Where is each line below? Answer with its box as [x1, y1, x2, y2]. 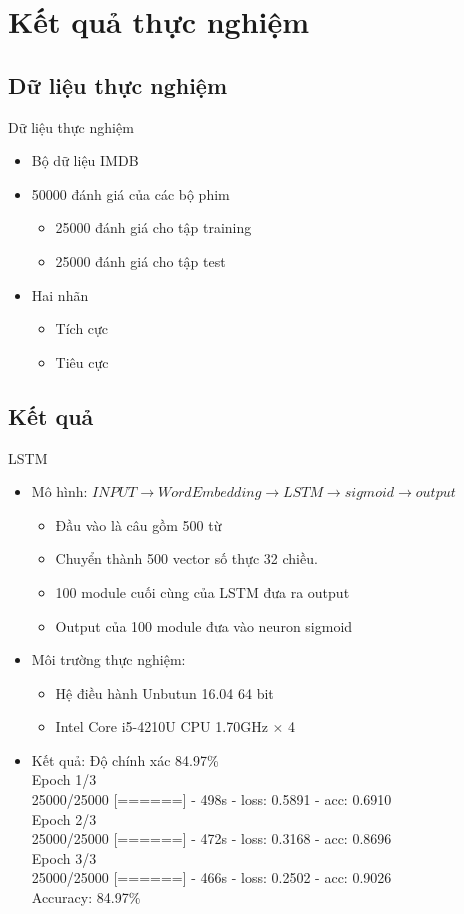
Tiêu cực [55, 351, 109, 372]
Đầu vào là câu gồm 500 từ [55, 514, 222, 535]
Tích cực [55, 318, 109, 339]
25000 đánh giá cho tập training [55, 217, 252, 238]
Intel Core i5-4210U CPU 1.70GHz [55, 716, 268, 737]
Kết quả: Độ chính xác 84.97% [31, 749, 219, 770]
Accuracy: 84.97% [31, 887, 141, 908]
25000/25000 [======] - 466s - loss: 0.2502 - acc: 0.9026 [31, 867, 392, 888]
